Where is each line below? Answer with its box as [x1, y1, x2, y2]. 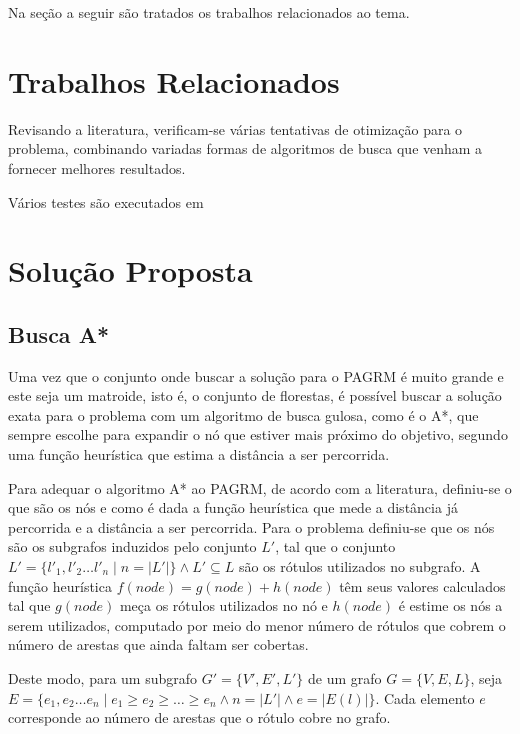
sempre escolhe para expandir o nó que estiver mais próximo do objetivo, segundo [8, 424, 508, 445]
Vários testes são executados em [8, 191, 204, 212]
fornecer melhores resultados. [8, 157, 186, 178]
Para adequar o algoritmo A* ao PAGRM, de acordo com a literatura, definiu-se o [8, 477, 512, 498]
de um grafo [308, 667, 382, 688]
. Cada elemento [375, 687, 475, 708]
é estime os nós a [398, 595, 503, 616]
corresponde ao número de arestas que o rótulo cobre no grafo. [8, 707, 391, 728]
